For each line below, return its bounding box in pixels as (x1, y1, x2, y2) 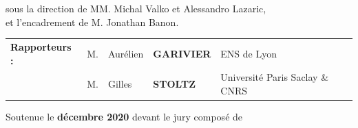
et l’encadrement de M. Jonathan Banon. (6, 14, 179, 29)
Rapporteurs (10, 39, 72, 53)
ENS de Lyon (220, 46, 277, 60)
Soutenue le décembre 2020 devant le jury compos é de (6, 110, 243, 124)
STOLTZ (153, 77, 196, 91)
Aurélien (107, 46, 144, 60)
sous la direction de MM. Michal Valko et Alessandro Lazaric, (6, 1, 266, 15)
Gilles (107, 77, 132, 91)
